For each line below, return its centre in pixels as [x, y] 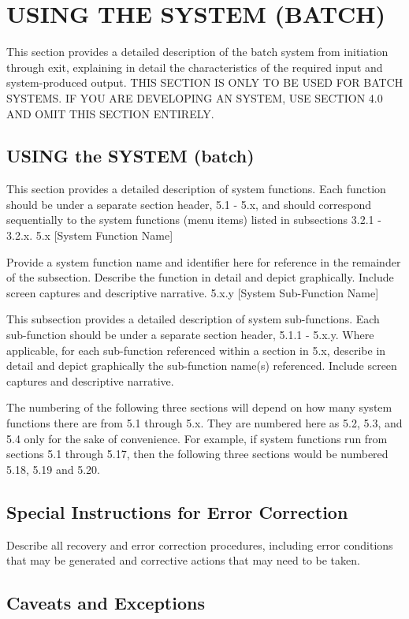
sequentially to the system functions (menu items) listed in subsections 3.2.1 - [194, 220]
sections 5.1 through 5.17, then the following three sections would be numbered [197, 454]
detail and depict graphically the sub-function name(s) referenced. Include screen [202, 365]
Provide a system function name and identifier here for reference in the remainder [204, 261]
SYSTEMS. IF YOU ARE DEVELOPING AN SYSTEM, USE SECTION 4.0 [195, 97]
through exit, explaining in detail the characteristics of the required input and [195, 67]
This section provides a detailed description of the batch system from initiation [197, 52]
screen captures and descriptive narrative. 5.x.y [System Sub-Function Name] [193, 292]
